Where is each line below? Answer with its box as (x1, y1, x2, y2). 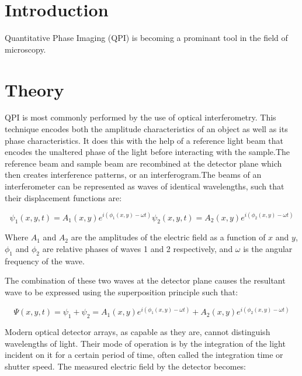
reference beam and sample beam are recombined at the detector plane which (5, 157, 282, 169)
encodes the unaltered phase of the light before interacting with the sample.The (5, 146, 290, 158)
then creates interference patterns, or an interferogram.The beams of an (5, 168, 262, 181)
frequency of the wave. (5, 254, 85, 267)
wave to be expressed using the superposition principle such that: (5, 286, 238, 298)
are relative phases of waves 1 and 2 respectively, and (42, 243, 233, 255)
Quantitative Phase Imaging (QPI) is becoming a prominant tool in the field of (5, 32, 288, 44)
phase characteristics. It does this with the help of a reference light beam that (5, 134, 283, 146)
